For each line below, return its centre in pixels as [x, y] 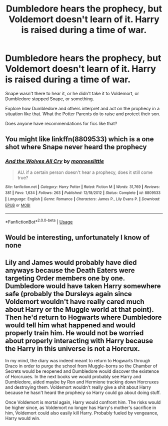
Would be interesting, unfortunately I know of [77, 238]
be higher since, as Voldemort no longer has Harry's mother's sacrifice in [81, 408]
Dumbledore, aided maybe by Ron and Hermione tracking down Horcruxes [82, 382]
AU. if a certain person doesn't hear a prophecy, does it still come [85, 172]
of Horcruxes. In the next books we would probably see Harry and [73, 377]
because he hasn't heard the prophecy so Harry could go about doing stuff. [83, 393]
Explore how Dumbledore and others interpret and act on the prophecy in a [82, 108]
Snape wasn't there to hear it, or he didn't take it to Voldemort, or [72, 93]
